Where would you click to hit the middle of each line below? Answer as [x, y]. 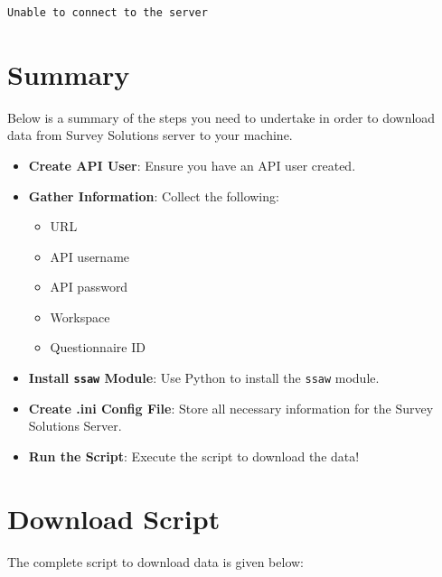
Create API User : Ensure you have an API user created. [192, 165]
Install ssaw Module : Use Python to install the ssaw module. [204, 378]
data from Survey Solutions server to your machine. [150, 135]
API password [89, 287]
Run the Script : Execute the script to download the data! [194, 456]
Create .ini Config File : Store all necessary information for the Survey [231, 408]
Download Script [114, 518]
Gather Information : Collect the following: [154, 195]
